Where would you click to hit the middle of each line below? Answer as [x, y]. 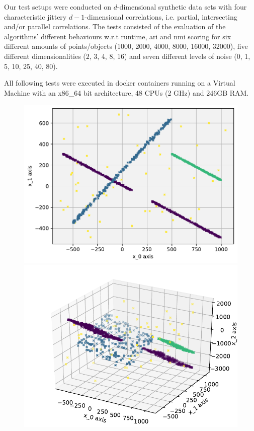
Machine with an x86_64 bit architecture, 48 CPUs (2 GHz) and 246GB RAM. [126, 92]
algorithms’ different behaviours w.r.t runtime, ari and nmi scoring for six [118, 36]
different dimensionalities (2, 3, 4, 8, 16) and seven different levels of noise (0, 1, [127, 56]
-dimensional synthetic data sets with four [182, 7]
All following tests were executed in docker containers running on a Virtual [120, 83]
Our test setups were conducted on [58, 7]
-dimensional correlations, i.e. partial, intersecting [161, 16]
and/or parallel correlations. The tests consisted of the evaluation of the [115, 26]
